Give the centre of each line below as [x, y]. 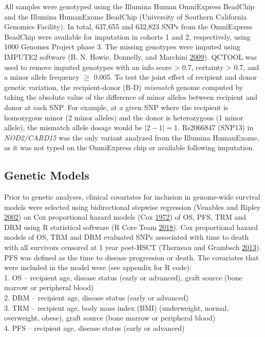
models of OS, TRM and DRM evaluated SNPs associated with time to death [127, 237]
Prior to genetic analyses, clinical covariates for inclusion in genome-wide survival [132, 197]
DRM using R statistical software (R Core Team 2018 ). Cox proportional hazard [131, 227]
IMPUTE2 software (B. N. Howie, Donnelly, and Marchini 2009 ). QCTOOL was [130, 56]
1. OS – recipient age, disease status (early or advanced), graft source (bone [123, 277]
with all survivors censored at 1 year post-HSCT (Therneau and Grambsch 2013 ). [133, 247]
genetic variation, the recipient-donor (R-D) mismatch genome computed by [124, 87]
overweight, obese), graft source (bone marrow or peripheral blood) [110, 318]
